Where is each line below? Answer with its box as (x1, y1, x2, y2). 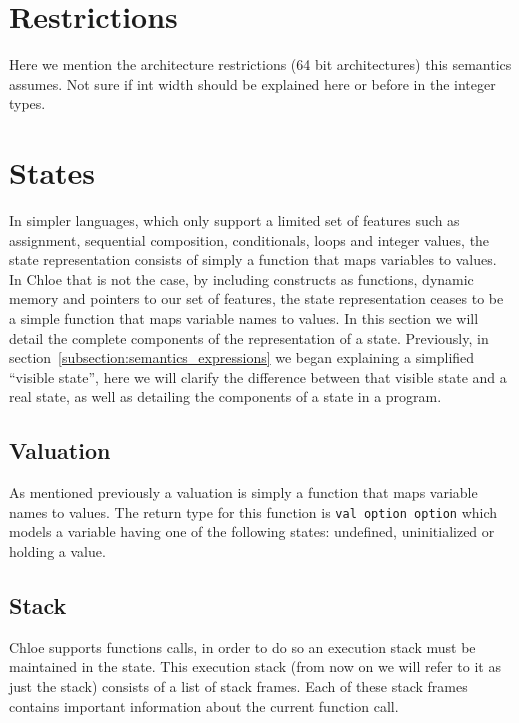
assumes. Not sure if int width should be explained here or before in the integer (9, 73, 496, 94)
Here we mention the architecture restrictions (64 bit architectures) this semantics (9, 54, 512, 75)
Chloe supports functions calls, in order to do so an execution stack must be (9, 636, 476, 657)
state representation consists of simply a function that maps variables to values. (9, 249, 497, 270)
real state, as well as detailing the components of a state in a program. (9, 386, 442, 407)
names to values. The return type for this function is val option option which (9, 501, 498, 522)
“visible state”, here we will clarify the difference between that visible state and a (9, 366, 507, 387)
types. (9, 93, 46, 114)
